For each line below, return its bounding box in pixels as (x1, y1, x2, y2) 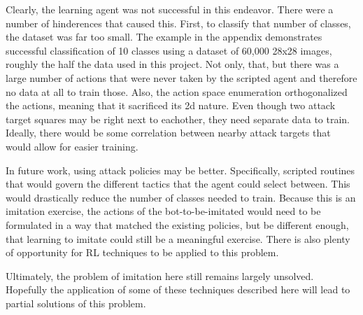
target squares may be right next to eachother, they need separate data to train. (6, 111, 350, 126)
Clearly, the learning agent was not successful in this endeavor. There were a (6, 2, 334, 16)
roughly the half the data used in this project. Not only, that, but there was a (6, 57, 339, 71)
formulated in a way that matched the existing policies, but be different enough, (6, 217, 349, 232)
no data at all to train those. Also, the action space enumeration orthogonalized (6, 84, 348, 99)
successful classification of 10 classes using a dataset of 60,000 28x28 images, (6, 43, 332, 57)
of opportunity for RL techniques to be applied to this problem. (6, 245, 279, 260)
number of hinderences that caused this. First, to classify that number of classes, (6, 15, 351, 30)
